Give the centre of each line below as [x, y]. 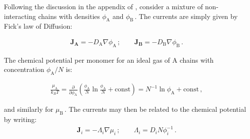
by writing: [20, 119]
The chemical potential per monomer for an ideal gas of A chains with [109, 60]
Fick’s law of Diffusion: [38, 26]
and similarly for [29, 109]
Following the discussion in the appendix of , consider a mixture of [104, 6]
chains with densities [69, 16]
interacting [20, 16]
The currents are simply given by [188, 16]
